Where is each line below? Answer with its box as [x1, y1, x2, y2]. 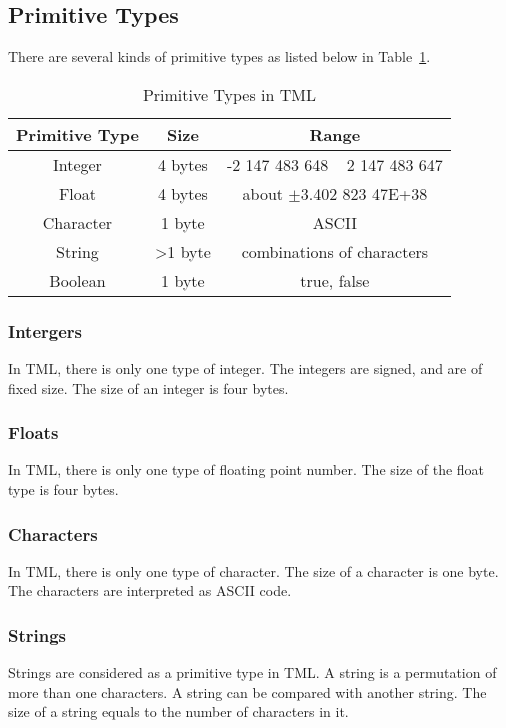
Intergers [8, 318, 82, 343]
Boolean [49, 268, 106, 292]
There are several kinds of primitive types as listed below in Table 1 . [8, 46, 431, 67]
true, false [300, 268, 370, 292]
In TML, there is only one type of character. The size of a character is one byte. [8, 560, 499, 581]
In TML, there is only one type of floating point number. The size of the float [8, 459, 485, 480]
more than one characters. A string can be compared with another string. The [8, 681, 487, 702]
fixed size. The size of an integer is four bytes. [8, 377, 289, 398]
